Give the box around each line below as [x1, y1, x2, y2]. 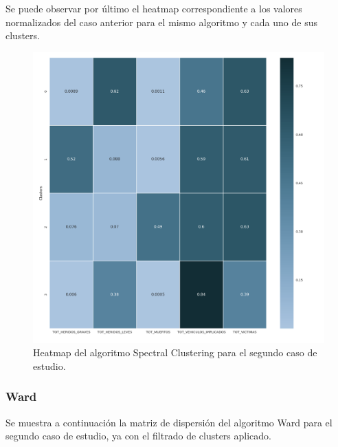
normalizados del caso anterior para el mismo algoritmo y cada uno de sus [5, 14, 317, 29]
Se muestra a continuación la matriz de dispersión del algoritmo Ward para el [5, 415, 333, 429]
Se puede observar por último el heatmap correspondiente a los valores [5, 1, 302, 15]
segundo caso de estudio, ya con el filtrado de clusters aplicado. [5, 428, 272, 443]
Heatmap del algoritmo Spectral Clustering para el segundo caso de [33, 345, 317, 360]
